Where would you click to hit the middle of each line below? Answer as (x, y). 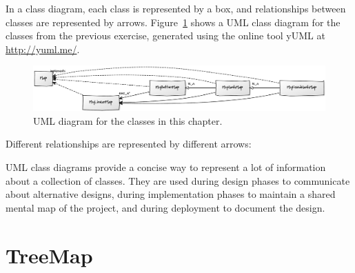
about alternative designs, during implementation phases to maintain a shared (171, 194)
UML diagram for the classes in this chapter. (128, 120)
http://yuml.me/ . (43, 49)
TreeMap (49, 255)
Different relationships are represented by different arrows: (129, 144)
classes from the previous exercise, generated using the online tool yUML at (165, 36)
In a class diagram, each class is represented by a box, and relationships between (176, 8)
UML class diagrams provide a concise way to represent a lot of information (166, 166)
